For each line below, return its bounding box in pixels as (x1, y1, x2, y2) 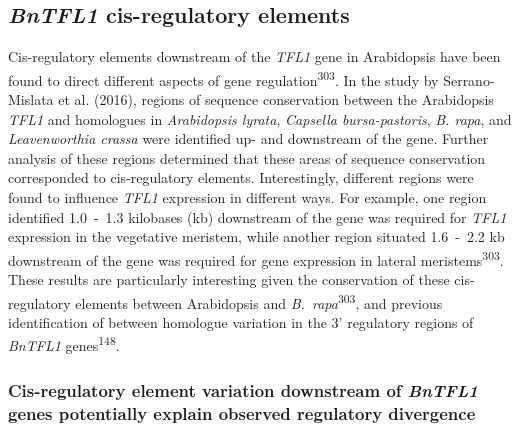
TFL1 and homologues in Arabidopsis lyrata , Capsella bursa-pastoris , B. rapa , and (8, 108, 512, 129)
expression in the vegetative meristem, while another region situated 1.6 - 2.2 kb (8, 226, 505, 247)
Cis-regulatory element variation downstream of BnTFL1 (8, 377, 478, 402)
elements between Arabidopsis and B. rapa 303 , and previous (75, 289, 443, 313)
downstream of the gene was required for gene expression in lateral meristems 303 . (8, 246, 504, 270)
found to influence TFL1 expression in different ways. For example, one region (8, 187, 487, 208)
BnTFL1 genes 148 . (8, 332, 120, 356)
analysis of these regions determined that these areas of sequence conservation (8, 147, 486, 168)
